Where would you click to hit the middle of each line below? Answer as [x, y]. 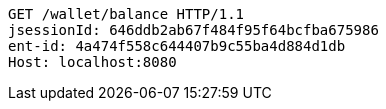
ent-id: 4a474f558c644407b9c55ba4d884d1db [177, 46]
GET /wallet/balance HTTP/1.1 [126, 14]
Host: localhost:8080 [92, 62]
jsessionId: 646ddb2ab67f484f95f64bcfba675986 [193, 30]
